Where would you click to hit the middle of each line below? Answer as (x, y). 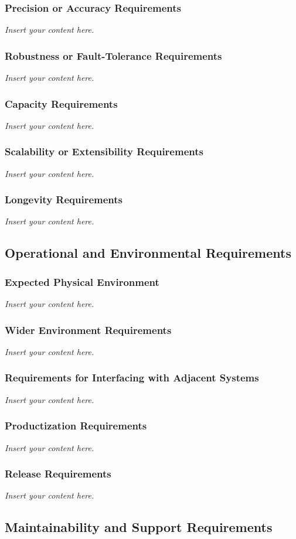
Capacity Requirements (61, 103)
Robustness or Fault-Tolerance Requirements (113, 55)
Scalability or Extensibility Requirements (104, 151)
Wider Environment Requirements (88, 330)
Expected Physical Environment (82, 282)
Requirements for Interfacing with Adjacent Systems (132, 378)
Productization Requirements (76, 426)
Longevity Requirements (64, 199)
